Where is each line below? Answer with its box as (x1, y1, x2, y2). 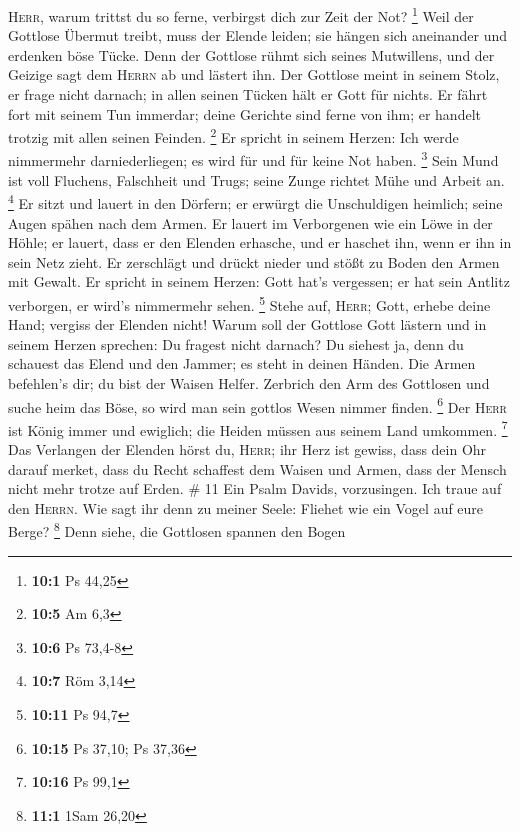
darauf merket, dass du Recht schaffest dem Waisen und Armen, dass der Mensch (8, 458, 507, 479)
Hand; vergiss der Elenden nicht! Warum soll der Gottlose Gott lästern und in (8, 314, 487, 335)
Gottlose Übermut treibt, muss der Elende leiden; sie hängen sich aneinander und (8, 25, 508, 46)
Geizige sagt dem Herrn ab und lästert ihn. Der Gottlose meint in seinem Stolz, (8, 64, 500, 85)
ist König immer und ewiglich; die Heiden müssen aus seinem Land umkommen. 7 (8, 416, 508, 440)
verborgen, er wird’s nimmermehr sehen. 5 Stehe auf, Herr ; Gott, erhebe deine (8, 291, 491, 315)
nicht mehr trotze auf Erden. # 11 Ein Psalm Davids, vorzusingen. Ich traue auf (8, 478, 502, 499)
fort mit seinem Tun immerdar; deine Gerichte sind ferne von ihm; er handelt (8, 103, 481, 124)
